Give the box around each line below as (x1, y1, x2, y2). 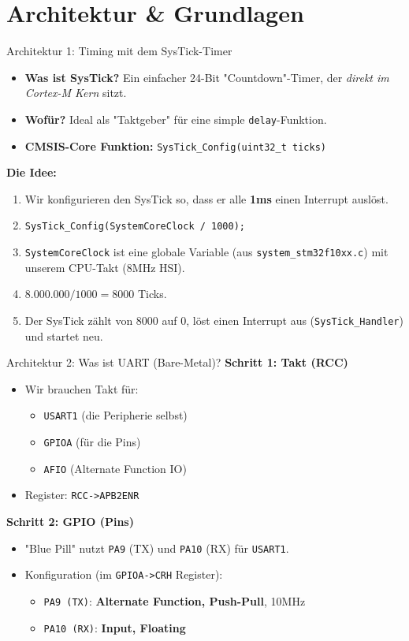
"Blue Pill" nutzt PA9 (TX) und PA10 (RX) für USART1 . (24, 539, 289, 556)
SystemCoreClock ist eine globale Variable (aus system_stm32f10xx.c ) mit (24, 244, 389, 260)
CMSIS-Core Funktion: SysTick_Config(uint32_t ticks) (24, 137, 326, 154)
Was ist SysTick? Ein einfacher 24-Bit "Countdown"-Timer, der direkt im (24, 69, 389, 85)
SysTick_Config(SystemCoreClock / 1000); (24, 221, 245, 233)
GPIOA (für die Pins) (43, 434, 141, 449)
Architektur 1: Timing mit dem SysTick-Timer (6, 43, 232, 59)
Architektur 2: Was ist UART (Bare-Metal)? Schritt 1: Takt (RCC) (6, 354, 348, 371)
